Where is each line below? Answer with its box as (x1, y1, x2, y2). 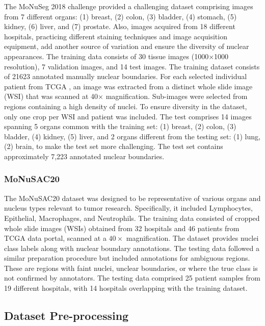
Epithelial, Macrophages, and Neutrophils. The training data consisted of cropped (4, 212, 260, 223)
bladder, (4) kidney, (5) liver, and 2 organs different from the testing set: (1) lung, (4, 131, 260, 141)
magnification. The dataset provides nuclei (126, 233, 259, 243)
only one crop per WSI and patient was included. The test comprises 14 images (4, 111, 252, 121)
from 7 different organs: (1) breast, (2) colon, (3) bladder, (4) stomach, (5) (4, 11, 237, 21)
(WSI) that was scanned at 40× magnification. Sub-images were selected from (4, 91, 248, 102)
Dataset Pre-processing (4, 308, 129, 323)
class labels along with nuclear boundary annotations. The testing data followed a (4, 242, 259, 253)
